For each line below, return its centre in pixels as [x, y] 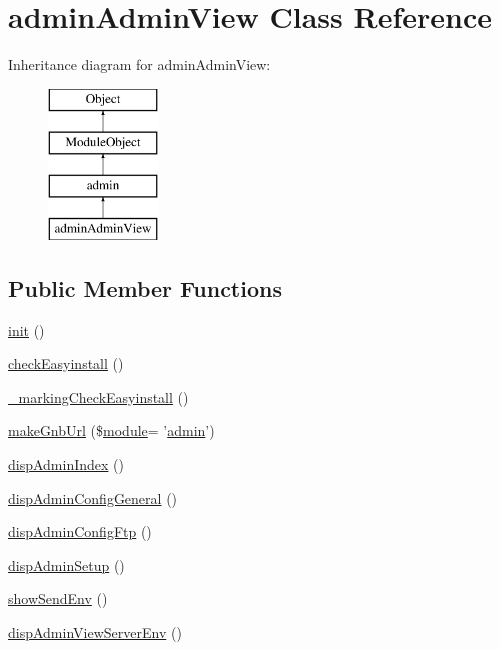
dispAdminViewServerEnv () [95, 632]
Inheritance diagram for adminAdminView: [139, 64]
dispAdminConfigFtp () [80, 531]
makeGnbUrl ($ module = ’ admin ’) [111, 430]
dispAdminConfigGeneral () [93, 497]
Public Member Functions [145, 287]
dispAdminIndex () [66, 464]
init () [26, 329]
